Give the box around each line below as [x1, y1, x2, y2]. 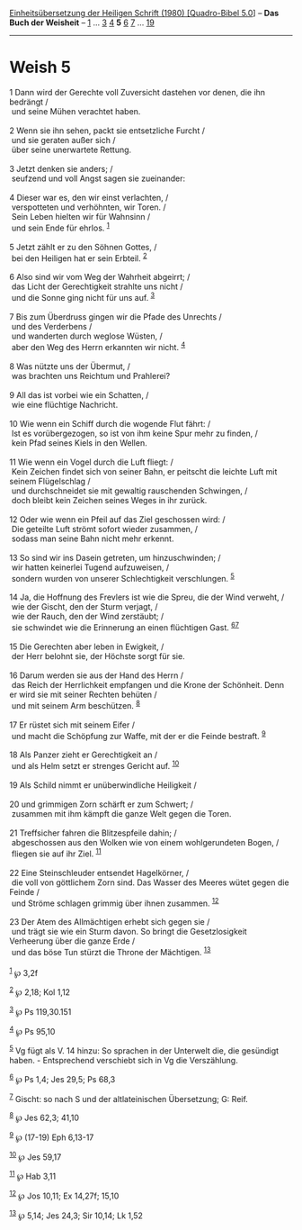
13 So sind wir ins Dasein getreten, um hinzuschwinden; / [9, 552, 222, 563]
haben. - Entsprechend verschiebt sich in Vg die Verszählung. [9, 1055, 238, 1066]
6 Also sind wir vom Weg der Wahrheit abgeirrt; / [9, 272, 191, 283]
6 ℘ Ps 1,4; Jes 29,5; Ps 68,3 [9, 1072, 116, 1084]
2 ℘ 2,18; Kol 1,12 [9, 985, 70, 998]
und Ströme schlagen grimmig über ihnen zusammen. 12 [11, 896, 219, 909]
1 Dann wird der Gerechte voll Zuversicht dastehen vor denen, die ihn [9, 86, 266, 97]
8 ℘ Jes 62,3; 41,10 [9, 1111, 79, 1124]
